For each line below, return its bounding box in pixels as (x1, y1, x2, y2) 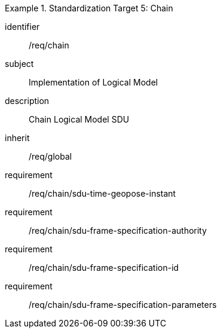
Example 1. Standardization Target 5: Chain (5, 3, 173, 13)
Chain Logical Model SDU (29, 114, 130, 124)
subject (5, 59, 34, 69)
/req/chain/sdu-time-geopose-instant (29, 188, 176, 198)
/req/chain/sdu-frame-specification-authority (29, 225, 207, 236)
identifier (5, 22, 40, 32)
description (5, 96, 50, 106)
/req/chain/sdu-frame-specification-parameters (29, 300, 217, 310)
